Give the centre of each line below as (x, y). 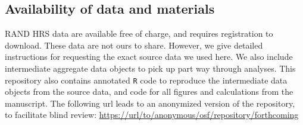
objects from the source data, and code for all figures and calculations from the (149, 92)
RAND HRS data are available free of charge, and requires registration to (139, 33)
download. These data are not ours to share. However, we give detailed (134, 45)
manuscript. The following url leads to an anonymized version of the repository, (150, 103)
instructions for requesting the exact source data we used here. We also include (149, 57)
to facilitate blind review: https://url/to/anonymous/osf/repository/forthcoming (152, 115)
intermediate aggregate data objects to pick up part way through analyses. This (150, 68)
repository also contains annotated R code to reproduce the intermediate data (146, 80)
